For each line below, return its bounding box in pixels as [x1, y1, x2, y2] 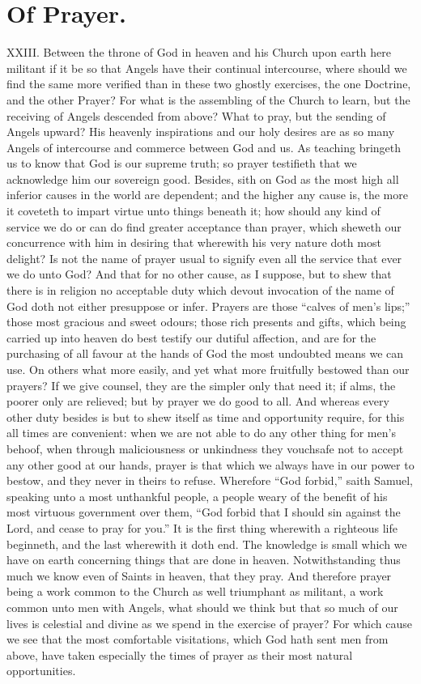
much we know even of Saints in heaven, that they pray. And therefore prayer [6, 567, 392, 584]
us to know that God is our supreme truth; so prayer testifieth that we [6, 155, 357, 172]
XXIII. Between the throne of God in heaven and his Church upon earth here [6, 44, 391, 61]
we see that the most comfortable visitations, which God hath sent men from [6, 631, 389, 648]
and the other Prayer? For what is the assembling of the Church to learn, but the [6, 91, 410, 108]
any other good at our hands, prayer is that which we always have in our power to [6, 456, 415, 473]
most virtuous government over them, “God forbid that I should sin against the [6, 503, 401, 520]
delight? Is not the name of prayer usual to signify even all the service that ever [6, 249, 402, 266]
